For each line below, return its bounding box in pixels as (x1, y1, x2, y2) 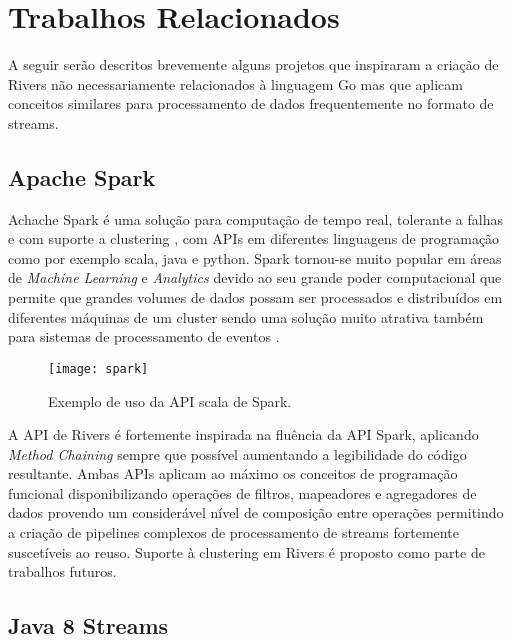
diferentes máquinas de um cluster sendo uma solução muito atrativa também (8, 306, 484, 327)
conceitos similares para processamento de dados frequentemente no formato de (8, 93, 494, 114)
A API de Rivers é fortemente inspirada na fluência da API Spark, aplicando (8, 424, 479, 445)
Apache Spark (8, 161, 156, 192)
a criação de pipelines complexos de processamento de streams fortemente (8, 522, 459, 543)
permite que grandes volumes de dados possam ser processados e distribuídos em (8, 287, 503, 308)
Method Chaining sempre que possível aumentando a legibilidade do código (8, 443, 467, 464)
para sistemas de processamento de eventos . (8, 326, 280, 347)
